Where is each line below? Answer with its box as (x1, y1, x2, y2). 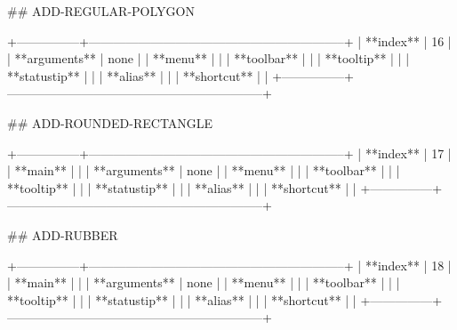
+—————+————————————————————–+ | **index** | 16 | (7, 31, 452, 50)
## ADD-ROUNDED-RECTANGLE (7, 113, 213, 132)
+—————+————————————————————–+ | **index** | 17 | (7, 143, 452, 162)
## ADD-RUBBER (7, 225, 118, 244)
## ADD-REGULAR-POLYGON (7, 2, 195, 20)
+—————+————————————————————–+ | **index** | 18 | (7, 255, 452, 274)
